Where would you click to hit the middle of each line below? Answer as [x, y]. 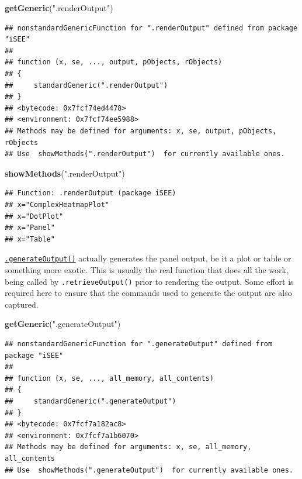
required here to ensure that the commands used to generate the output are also [148, 293]
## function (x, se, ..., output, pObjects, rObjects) [114, 62]
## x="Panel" [30, 228]
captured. [22, 304]
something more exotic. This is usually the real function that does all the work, [147, 269]
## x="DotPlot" [34, 216]
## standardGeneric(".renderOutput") [86, 85]
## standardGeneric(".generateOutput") [91, 401]
